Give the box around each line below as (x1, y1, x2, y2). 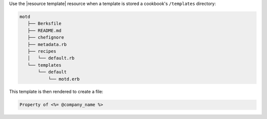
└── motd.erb (48, 76, 80, 81)
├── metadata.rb (27, 41, 67, 47)
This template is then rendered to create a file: (9, 89, 103, 95)
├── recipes (27, 48, 56, 54)
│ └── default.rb (27, 55, 75, 61)
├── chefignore (27, 35, 64, 40)
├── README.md (27, 28, 62, 33)
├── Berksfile (27, 21, 62, 27)
